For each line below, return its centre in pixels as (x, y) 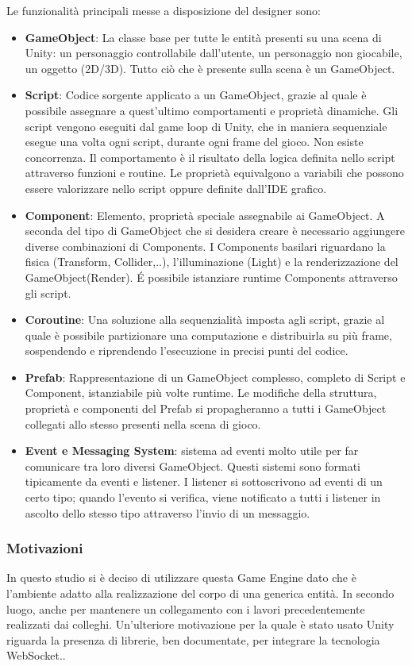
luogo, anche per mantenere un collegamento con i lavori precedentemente (186, 608)
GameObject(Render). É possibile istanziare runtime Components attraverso (211, 277)
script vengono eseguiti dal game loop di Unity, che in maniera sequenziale (206, 126)
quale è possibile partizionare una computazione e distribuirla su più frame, (208, 335)
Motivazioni (45, 548)
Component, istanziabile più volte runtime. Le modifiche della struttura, (201, 393)
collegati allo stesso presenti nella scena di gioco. (143, 423)
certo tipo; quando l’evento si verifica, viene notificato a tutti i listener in (203, 497)
